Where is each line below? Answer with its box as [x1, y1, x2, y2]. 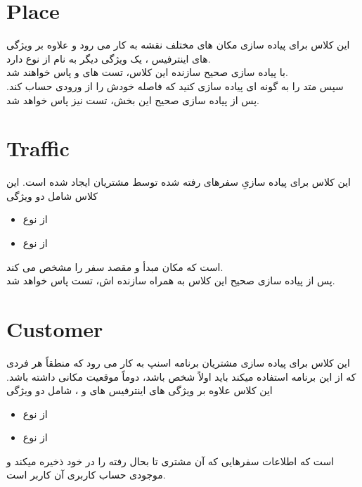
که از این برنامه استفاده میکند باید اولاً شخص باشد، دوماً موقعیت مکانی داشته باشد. [6, 369, 356, 384]
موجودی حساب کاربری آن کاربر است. [6, 467, 166, 482]
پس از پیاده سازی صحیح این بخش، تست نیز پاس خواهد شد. [6, 92, 260, 107]
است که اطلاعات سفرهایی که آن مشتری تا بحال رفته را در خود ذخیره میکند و [6, 453, 335, 468]
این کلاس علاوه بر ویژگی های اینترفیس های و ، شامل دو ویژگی [6, 383, 273, 398]
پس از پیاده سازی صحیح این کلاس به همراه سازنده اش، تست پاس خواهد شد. [6, 273, 335, 288]
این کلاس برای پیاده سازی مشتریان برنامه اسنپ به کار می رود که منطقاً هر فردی [6, 355, 350, 369]
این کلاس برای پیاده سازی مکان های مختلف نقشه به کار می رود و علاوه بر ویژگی [6, 37, 350, 52]
